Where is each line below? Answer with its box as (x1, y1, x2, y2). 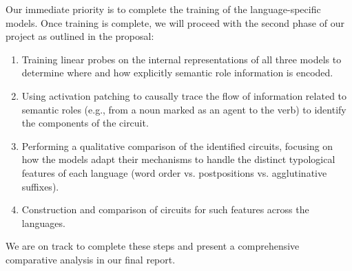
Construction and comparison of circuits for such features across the (21, 202, 309, 217)
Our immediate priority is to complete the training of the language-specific (6, 2, 321, 16)
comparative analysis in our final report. (6, 252, 176, 266)
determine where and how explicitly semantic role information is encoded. (21, 65, 333, 80)
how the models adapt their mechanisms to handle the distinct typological (21, 152, 335, 166)
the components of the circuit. (21, 116, 149, 130)
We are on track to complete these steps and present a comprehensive (6, 239, 300, 253)
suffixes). (21, 179, 59, 193)
